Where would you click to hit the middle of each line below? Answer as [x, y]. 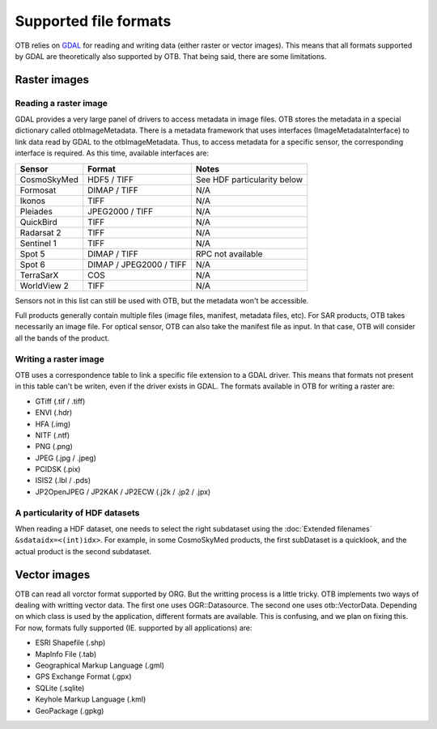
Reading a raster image [62, 103]
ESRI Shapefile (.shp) [70, 642]
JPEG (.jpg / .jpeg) [66, 458]
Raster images [52, 80]
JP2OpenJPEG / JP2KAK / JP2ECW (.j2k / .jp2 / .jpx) [123, 492]
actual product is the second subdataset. [83, 551]
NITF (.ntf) [53, 435]
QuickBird [39, 222]
